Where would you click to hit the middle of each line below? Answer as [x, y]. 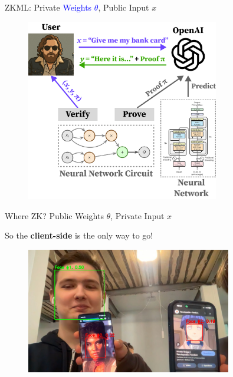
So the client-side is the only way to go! [79, 235]
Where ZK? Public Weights [54, 215]
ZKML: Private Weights [48, 7]
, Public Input [124, 7]
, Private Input [137, 215]
